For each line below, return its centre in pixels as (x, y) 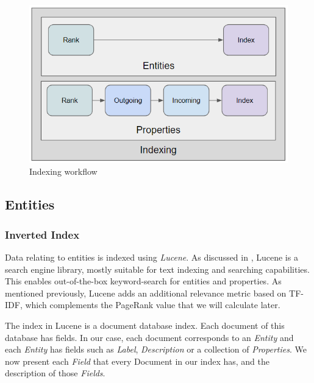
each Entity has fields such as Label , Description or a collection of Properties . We (156, 349)
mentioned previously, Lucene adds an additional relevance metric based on (146, 293)
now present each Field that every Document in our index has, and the (137, 361)
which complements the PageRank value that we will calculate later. (153, 305)
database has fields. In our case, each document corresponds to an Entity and (149, 337)
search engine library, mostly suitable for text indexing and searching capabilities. (157, 269)
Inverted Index (42, 234)
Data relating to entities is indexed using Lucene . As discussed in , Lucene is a (152, 257)
